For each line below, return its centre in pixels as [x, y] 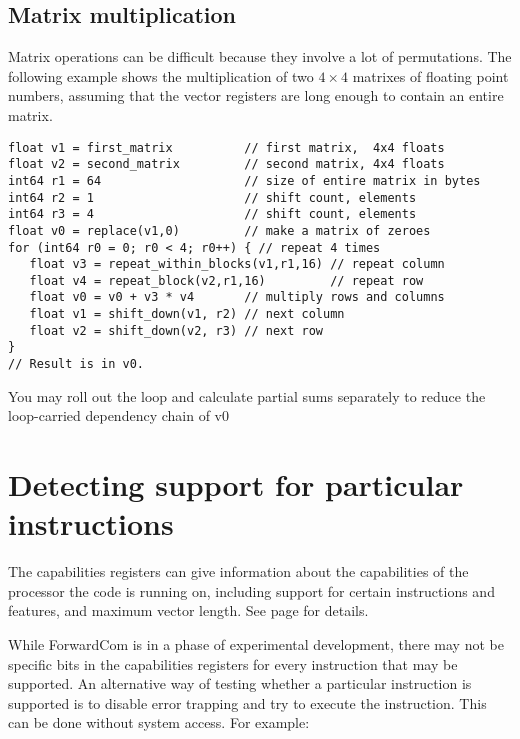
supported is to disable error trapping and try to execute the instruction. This [247, 702]
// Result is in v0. [76, 364]
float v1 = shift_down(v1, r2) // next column [187, 314]
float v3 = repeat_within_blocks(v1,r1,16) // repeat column [237, 264]
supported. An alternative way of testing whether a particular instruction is [240, 683]
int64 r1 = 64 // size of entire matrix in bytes [244, 180]
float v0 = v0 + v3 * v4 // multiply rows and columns [237, 297]
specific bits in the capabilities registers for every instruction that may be [233, 663]
